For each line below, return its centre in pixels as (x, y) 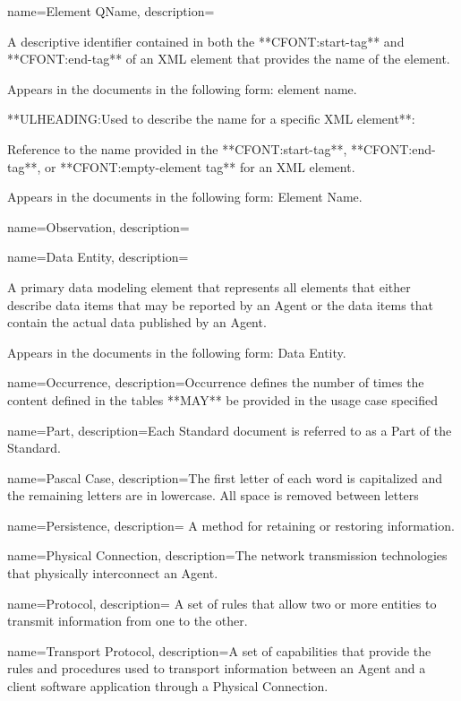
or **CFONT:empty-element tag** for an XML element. (200, 166)
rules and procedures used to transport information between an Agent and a (217, 668)
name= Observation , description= (98, 226)
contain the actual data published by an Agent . (137, 322)
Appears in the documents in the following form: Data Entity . (177, 352)
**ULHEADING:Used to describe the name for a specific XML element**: (211, 119)
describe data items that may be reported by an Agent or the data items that (220, 304)
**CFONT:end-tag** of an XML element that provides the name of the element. (229, 59)
